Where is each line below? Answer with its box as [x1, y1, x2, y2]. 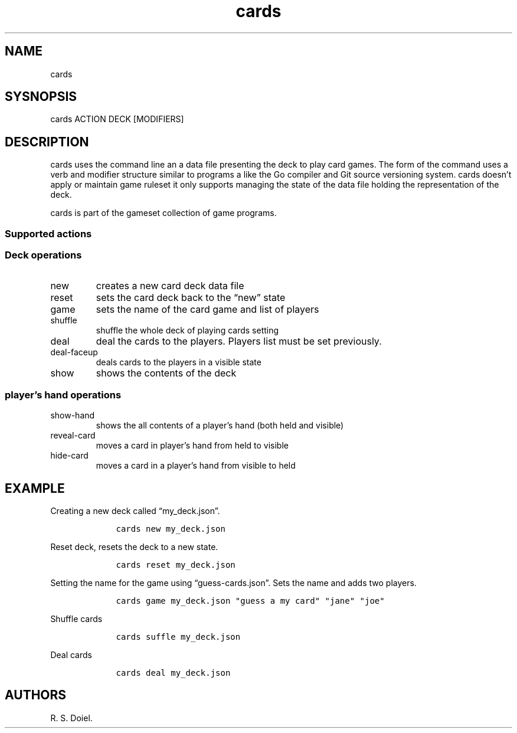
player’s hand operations [5, 388, 122, 401]
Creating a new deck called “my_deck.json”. [50, 506, 220, 516]
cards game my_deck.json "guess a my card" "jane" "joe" [116, 596, 385, 606]
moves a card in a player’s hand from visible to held [96, 460, 296, 471]
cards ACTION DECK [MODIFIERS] [50, 114, 184, 125]
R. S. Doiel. [50, 712, 93, 723]
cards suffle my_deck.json [116, 632, 241, 642]
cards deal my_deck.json [116, 668, 231, 678]
